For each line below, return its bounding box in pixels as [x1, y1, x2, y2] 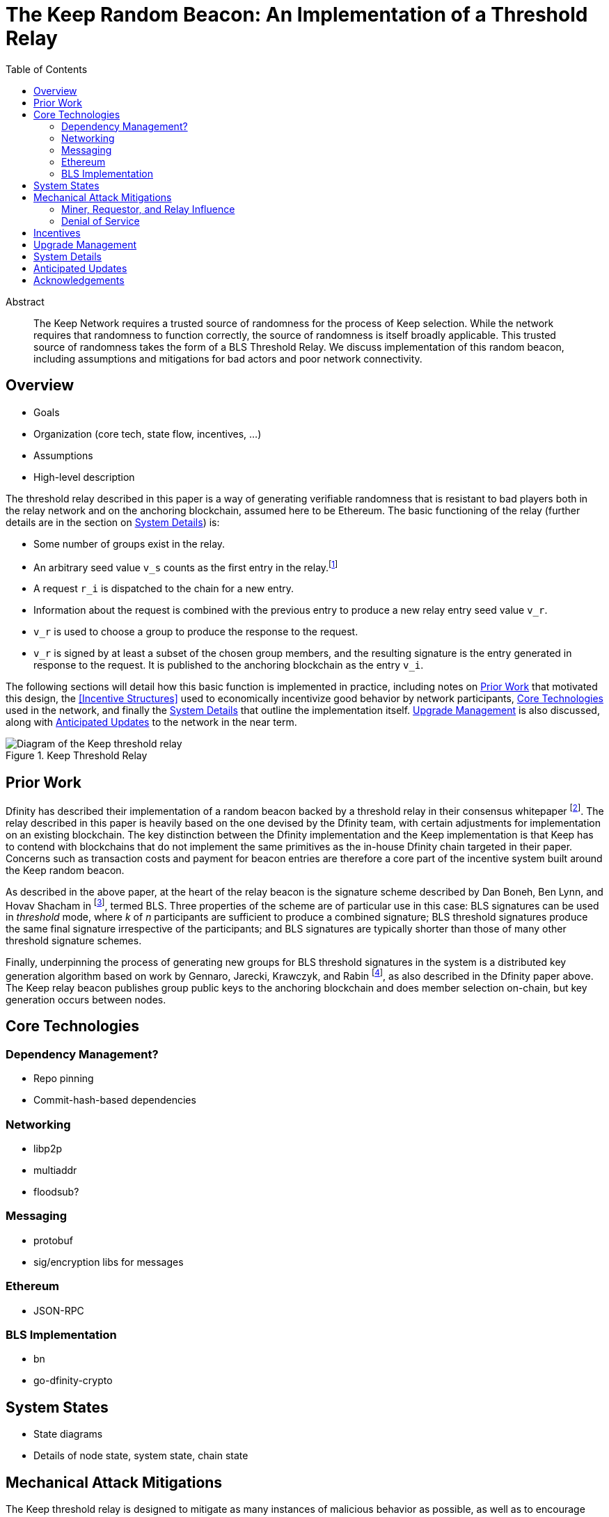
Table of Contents [6, 63, 88, 75]
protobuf [33, 1234, 73, 1246]
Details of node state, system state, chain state [33, 1450, 248, 1462]
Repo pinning [33, 1072, 94, 1085]
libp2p [33, 1143, 63, 1155]
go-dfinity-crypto [33, 1374, 113, 1387]
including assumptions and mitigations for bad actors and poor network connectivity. [33, 352, 422, 365]
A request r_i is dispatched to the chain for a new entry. [33, 582, 294, 595]
